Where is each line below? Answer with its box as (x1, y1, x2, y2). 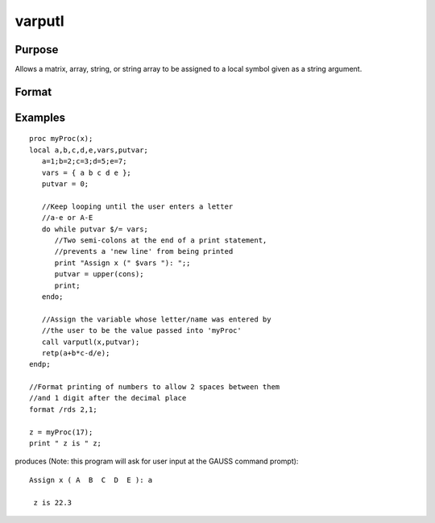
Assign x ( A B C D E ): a (29, 475, 153, 484)
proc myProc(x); (29, 134, 93, 143)
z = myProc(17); (29, 427, 93, 437)
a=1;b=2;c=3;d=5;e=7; (41, 157, 127, 166)
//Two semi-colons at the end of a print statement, (54, 236, 267, 245)
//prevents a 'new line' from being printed (54, 247, 234, 256)
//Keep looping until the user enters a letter (41, 201, 234, 211)
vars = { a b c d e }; (41, 168, 132, 177)
